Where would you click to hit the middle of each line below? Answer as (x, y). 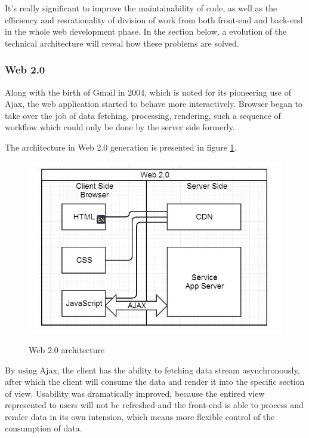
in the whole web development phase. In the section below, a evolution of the (146, 31)
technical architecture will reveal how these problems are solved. (122, 43)
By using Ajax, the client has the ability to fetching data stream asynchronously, (152, 370)
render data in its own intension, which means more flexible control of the (140, 416)
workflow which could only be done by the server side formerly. (120, 127)
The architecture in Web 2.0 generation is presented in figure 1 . (121, 147)
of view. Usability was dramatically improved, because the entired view (135, 393)
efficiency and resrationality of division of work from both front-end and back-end (154, 19)
